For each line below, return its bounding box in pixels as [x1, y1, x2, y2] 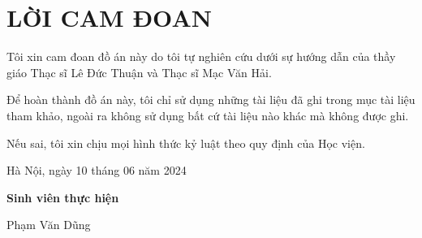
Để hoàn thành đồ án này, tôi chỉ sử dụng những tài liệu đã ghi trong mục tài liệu [6, 91, 416, 108]
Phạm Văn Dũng [6, 216, 91, 233]
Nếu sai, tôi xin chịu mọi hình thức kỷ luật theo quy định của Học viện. [6, 134, 365, 151]
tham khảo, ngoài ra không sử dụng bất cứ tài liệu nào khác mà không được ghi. [6, 106, 409, 123]
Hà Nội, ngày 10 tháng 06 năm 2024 [6, 162, 187, 179]
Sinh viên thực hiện [6, 188, 119, 206]
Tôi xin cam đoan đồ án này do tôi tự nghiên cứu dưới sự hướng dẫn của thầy [6, 48, 396, 65]
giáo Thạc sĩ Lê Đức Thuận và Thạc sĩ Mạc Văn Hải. [6, 63, 272, 80]
